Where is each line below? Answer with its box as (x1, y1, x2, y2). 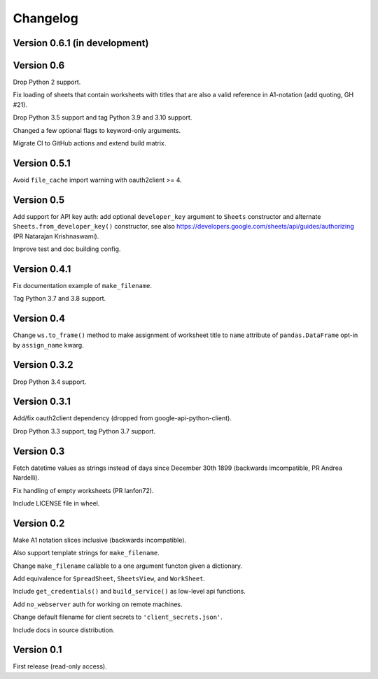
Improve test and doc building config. (13, 245, 121, 253)
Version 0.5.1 (13, 157, 71, 169)
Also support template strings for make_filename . (13, 549, 160, 557)
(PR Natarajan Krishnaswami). (13, 231, 99, 241)
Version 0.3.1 (13, 396, 71, 408)
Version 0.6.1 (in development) (13, 37, 149, 49)
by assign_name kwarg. (13, 341, 84, 349)
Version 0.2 (13, 517, 65, 529)
